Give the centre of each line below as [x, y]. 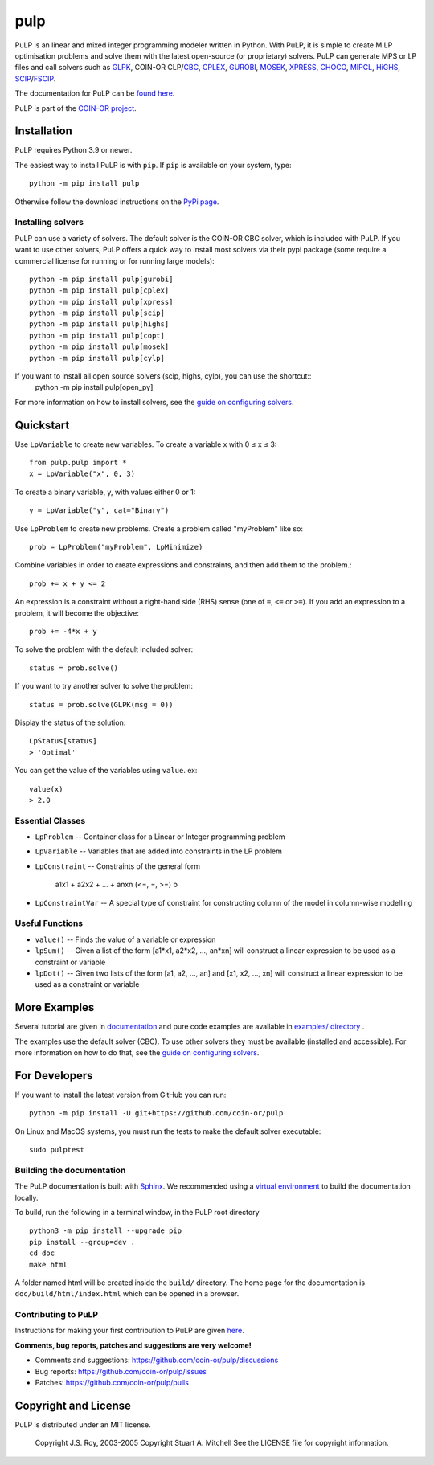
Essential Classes [50, 820]
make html [48, 1264]
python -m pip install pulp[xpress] [101, 302]
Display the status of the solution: [70, 722]
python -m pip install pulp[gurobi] [101, 279]
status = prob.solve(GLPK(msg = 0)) [101, 704]
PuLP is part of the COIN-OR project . [76, 108]
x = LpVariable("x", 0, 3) [82, 474]
